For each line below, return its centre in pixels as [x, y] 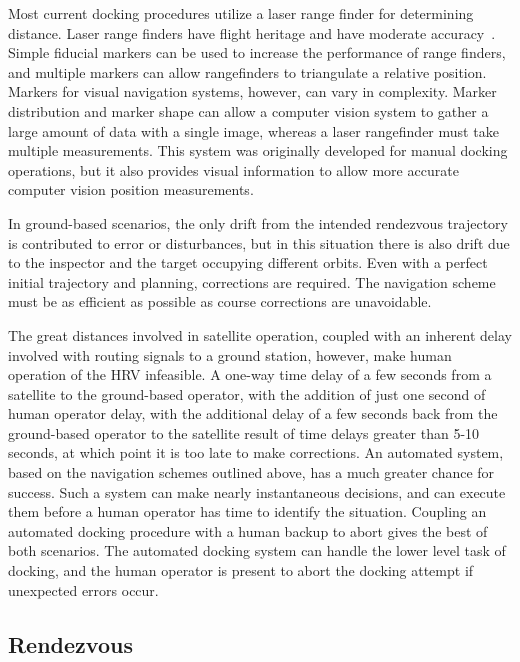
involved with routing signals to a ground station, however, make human [230, 354]
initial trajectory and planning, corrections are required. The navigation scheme [252, 281]
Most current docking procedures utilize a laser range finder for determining [241, 13]
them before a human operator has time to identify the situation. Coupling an [247, 511]
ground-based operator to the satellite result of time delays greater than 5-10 [244, 432]
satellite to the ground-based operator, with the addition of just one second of [247, 393]
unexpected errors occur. [83, 589]
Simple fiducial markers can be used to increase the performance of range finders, [257, 52]
